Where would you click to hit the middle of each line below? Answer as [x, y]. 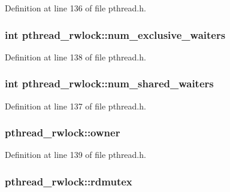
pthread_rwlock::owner [63, 132]
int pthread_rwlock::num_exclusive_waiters [115, 34]
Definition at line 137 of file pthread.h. [75, 106]
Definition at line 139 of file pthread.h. [75, 155]
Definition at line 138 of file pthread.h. [75, 57]
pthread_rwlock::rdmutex [69, 181]
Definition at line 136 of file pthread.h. [75, 8]
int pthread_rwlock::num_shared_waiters [109, 83]
